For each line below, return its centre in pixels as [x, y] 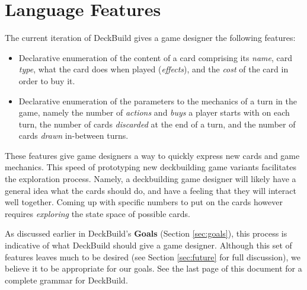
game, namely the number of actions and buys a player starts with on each [154, 112]
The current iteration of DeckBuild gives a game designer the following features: [150, 38]
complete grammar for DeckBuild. [66, 280]
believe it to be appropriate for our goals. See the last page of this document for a [153, 268]
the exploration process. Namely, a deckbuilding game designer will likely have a [151, 179]
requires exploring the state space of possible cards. [97, 213]
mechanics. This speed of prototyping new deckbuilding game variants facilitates [151, 167]
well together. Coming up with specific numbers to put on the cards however [144, 202]
